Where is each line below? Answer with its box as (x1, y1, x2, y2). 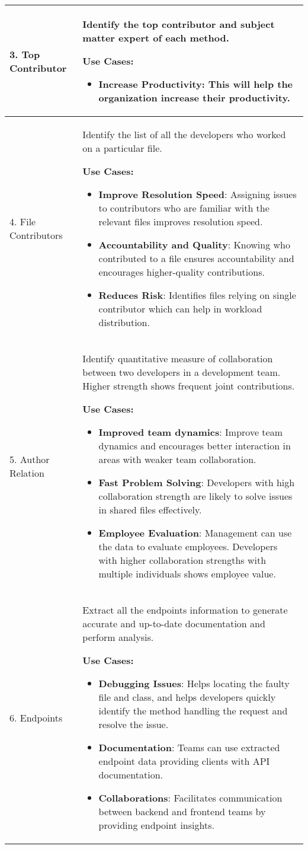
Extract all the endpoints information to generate (82, 603, 288, 617)
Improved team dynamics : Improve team (98, 425, 283, 439)
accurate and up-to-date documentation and (82, 617, 265, 630)
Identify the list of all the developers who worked (82, 127, 286, 141)
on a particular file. (82, 141, 162, 155)
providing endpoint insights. (98, 818, 214, 832)
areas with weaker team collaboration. (98, 452, 256, 466)
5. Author (9, 452, 50, 466)
